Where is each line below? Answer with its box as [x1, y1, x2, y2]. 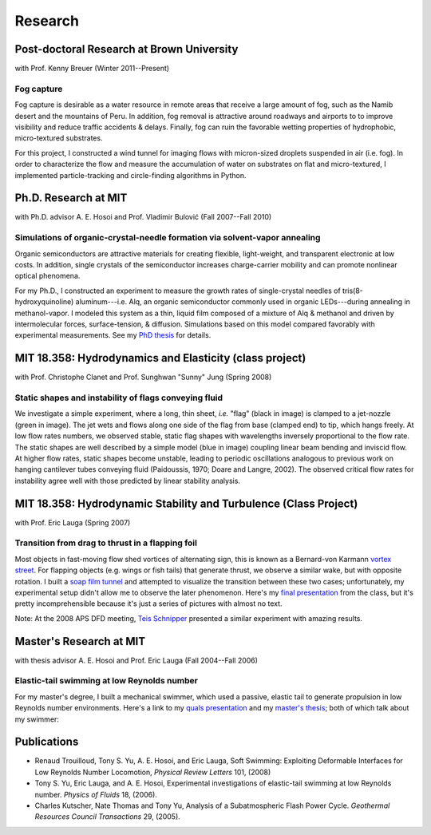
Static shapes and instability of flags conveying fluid [14, 392, 223, 403]
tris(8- [342, 286, 363, 295]
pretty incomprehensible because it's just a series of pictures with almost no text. [14, 599, 283, 608]
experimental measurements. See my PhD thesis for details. [14, 330, 212, 340]
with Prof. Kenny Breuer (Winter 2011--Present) [14, 64, 170, 73]
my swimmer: [14, 714, 60, 724]
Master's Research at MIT [14, 635, 146, 648]
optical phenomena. [14, 271, 81, 281]
